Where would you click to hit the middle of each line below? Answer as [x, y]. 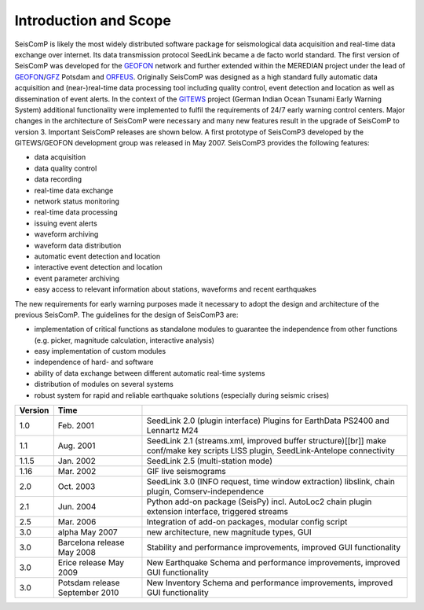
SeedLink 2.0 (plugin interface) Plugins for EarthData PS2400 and [268, 421]
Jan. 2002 [77, 461]
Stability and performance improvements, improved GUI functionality [274, 548]
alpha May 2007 [88, 532]
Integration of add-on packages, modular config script [247, 522]
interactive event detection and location [98, 267]
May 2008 [77, 553]
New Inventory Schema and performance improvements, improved [270, 583]
